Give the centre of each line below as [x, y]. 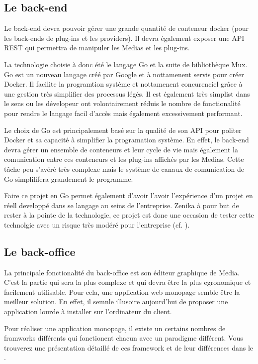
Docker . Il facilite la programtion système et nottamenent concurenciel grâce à [123, 84]
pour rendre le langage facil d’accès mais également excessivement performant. [123, 113]
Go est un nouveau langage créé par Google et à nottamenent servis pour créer [124, 74]
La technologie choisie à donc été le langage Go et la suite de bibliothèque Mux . [126, 64]
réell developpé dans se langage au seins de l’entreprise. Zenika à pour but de [122, 205]
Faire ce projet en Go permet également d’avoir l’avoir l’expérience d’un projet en [129, 195]
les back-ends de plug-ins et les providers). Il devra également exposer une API [124, 38]
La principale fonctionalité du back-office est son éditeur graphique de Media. [122, 272]
